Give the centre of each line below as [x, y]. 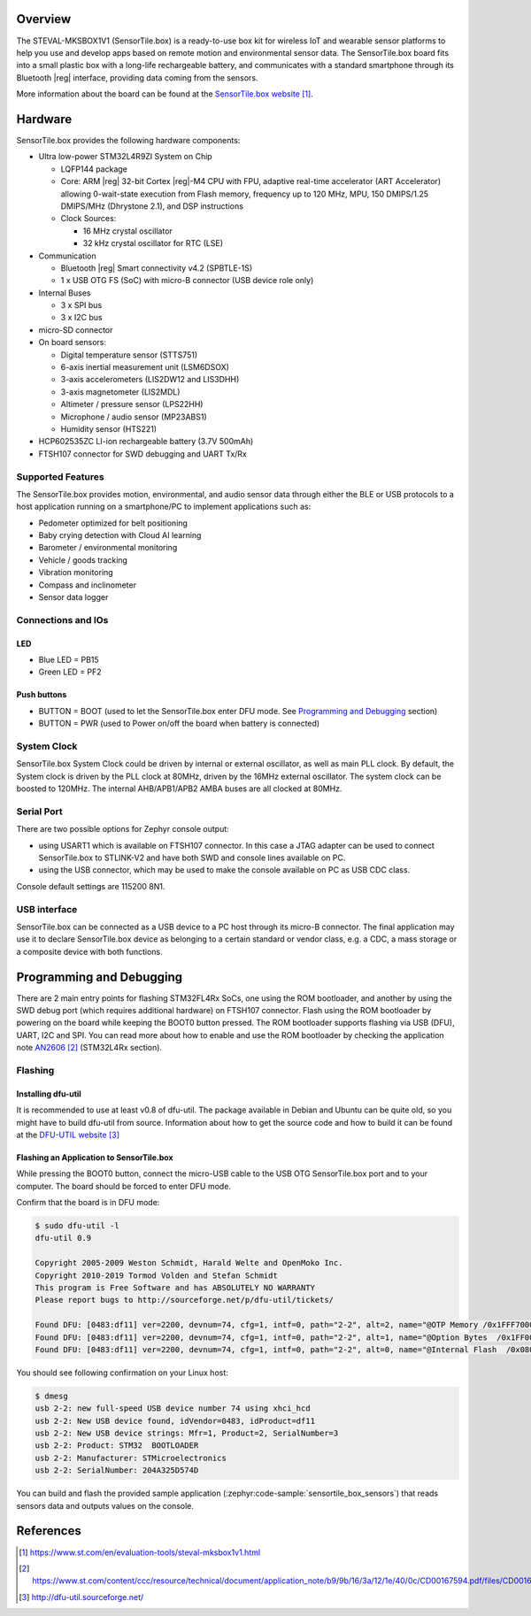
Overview [44, 19]
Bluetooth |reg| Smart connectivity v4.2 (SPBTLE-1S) [157, 268]
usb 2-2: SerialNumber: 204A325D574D [117, 1470]
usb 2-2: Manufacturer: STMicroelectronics [131, 1458]
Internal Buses [65, 293]
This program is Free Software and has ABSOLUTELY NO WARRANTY [175, 1288]
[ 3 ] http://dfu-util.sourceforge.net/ [81, 1597]
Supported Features [61, 476]
